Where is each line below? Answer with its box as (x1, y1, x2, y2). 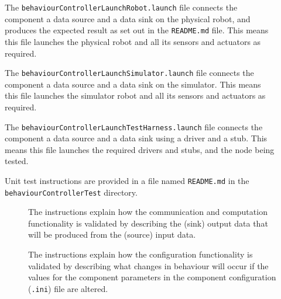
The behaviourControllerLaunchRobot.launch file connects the (5, 1, 238, 13)
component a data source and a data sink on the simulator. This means (5, 78, 261, 90)
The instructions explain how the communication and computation (28, 206, 268, 218)
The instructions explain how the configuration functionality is (28, 248, 253, 260)
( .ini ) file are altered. (28, 282, 108, 294)
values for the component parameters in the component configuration (28, 271, 276, 283)
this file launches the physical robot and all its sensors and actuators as (5, 35, 261, 47)
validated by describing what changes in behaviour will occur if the (28, 259, 269, 272)
